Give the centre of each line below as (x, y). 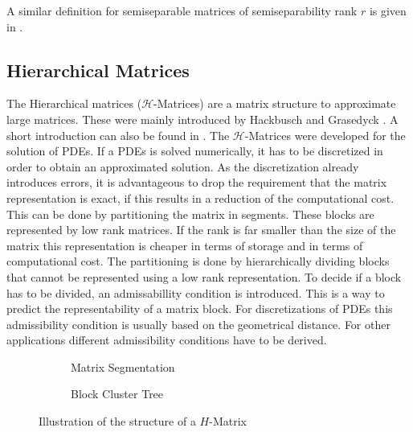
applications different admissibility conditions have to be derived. (167, 340)
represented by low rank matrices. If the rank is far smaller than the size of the (201, 230)
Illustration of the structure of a (117, 421)
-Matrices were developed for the (325, 135)
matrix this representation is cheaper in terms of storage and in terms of (185, 245)
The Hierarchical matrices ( (74, 103)
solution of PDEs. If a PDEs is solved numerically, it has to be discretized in (195, 151)
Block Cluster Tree (117, 394)
